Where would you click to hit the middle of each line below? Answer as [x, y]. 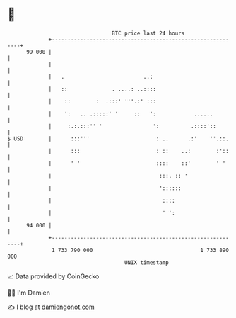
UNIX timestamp [147, 262]
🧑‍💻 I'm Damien [29, 293]
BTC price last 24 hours [148, 33]
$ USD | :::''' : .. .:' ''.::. [118, 138]
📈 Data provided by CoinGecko [53, 276]
